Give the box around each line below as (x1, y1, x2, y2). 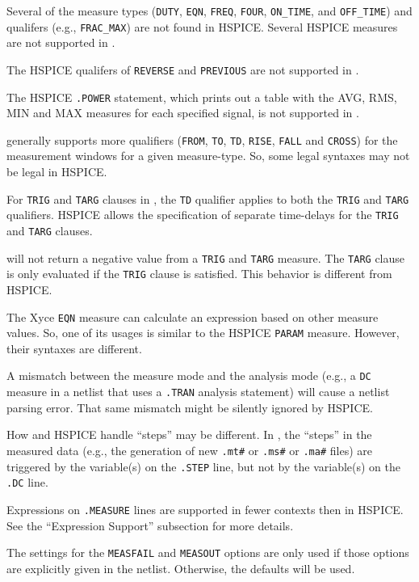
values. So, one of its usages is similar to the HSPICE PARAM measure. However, (6, 324, 400, 341)
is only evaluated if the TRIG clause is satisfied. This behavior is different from (6, 265, 392, 282)
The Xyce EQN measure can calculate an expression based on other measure (6, 308, 379, 325)
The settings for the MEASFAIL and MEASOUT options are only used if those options (6, 544, 409, 561)
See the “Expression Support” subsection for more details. (6, 517, 294, 533)
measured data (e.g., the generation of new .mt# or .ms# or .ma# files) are (6, 441, 372, 458)
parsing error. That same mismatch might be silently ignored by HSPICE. (6, 399, 373, 415)
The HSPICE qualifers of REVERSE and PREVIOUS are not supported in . (6, 61, 359, 78)
